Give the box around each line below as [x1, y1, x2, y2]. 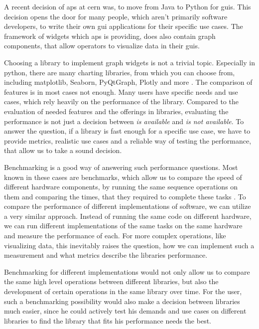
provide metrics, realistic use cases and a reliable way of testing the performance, [4, 135, 252, 146]
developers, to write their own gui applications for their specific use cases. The [4, 21, 243, 31]
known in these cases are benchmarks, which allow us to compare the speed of [4, 171, 242, 182]
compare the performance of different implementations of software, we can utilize [4, 201, 251, 211]
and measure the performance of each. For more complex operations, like [4, 230, 226, 241]
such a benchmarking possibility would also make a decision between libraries [4, 296, 240, 306]
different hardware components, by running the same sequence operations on [4, 181, 238, 192]
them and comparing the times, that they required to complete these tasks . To [4, 191, 246, 201]
